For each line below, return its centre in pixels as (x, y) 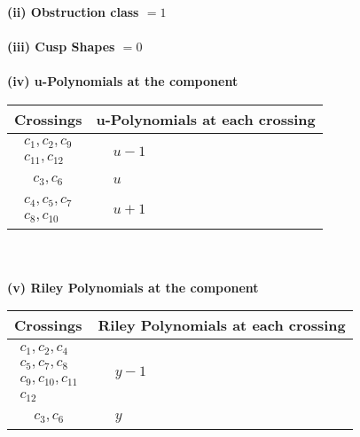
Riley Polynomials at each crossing (222, 325)
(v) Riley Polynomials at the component (133, 287)
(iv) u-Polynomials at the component (123, 81)
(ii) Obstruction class (73, 12)
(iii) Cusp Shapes (61, 47)
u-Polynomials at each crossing (206, 119)
